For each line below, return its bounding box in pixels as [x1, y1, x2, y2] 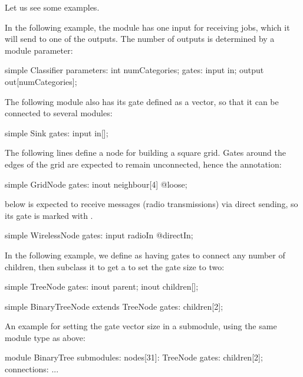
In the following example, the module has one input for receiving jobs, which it [5, 21, 290, 33]
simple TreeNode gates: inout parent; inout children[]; [5, 280, 199, 293]
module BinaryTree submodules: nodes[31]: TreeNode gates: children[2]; [5, 351, 263, 363]
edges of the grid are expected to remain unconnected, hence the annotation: [5, 158, 282, 170]
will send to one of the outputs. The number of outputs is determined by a [5, 32, 275, 45]
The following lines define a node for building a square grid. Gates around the [5, 146, 286, 159]
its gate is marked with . [5, 209, 93, 221]
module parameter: [5, 44, 73, 56]
